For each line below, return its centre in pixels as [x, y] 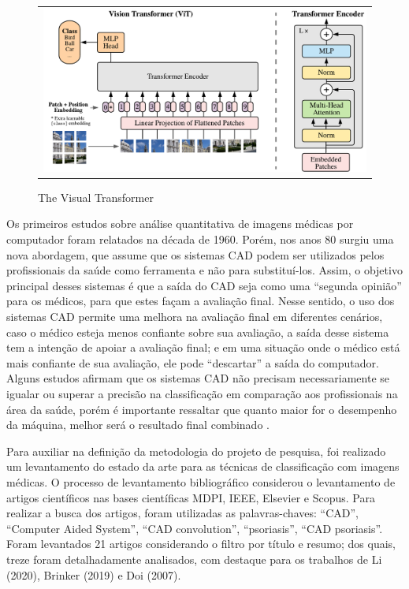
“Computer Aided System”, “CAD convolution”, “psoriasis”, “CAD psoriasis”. [195, 528]
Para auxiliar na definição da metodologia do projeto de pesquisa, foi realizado [196, 451]
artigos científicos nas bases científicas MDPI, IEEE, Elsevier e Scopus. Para [191, 497]
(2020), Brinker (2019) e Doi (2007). [94, 574]
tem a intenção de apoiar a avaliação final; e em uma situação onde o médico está [203, 347]
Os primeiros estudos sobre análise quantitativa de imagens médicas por [180, 224]
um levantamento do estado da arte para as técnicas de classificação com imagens [203, 466]
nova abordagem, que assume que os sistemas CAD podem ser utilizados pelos [195, 254]
